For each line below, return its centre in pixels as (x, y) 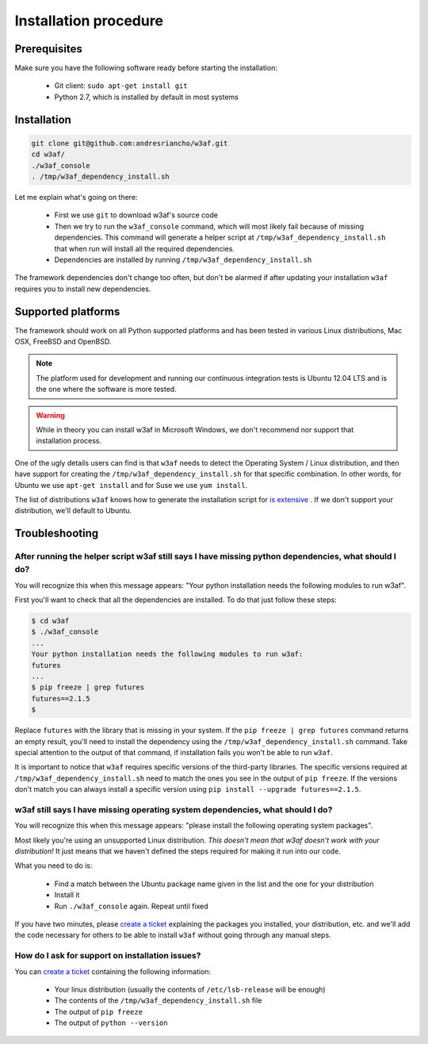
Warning (50, 415)
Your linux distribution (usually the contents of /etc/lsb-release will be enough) (190, 989)
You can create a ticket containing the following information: (113, 971)
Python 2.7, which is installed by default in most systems (147, 97)
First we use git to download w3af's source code (136, 215)
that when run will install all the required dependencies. (145, 248)
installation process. (69, 441)
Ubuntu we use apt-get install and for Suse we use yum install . (131, 485)
